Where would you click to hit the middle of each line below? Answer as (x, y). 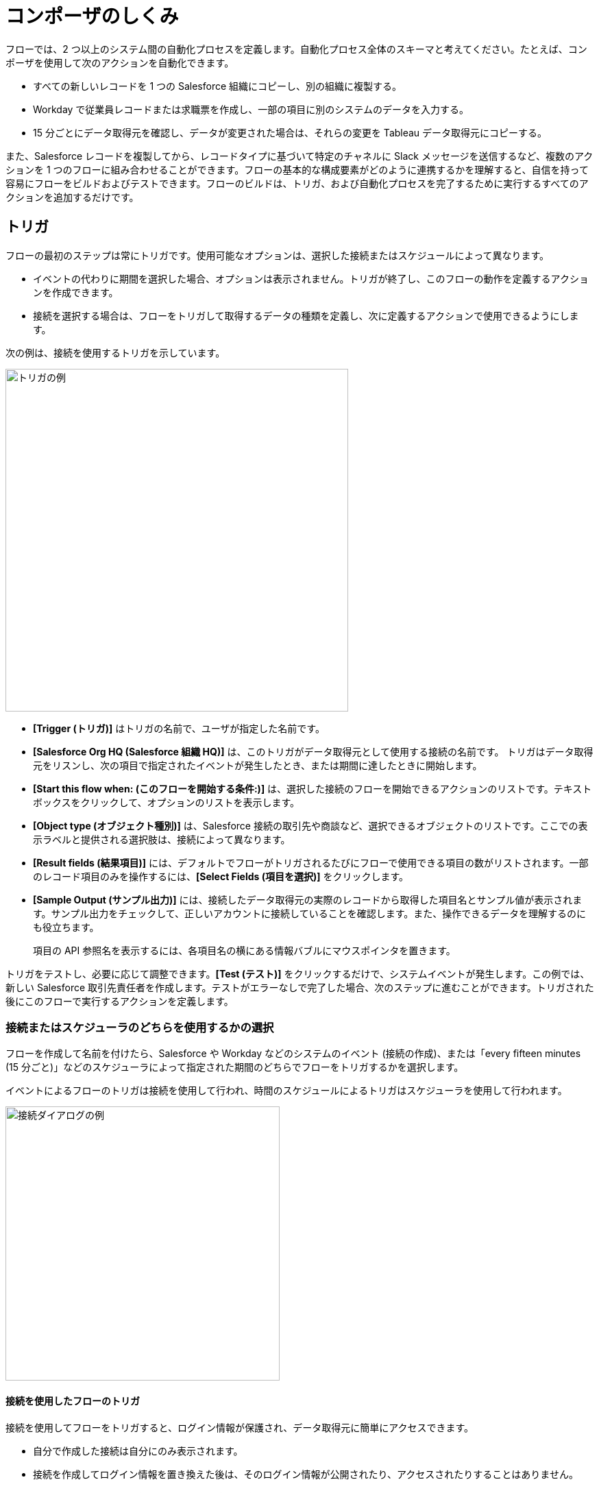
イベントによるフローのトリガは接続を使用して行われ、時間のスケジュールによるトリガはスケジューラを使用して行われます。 (286, 1091)
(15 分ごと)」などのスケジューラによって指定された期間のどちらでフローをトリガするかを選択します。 (235, 1067)
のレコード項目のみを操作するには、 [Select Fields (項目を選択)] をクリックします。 (221, 876)
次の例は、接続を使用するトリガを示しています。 (115, 352)
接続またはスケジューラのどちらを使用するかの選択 (140, 1027)
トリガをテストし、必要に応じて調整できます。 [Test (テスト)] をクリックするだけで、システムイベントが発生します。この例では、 (298, 973)
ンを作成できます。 (76, 292)
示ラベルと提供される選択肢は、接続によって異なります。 (162, 839)
